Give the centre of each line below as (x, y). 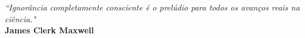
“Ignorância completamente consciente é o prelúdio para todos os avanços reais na (152, 7)
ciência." (20, 18)
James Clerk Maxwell (49, 30)
